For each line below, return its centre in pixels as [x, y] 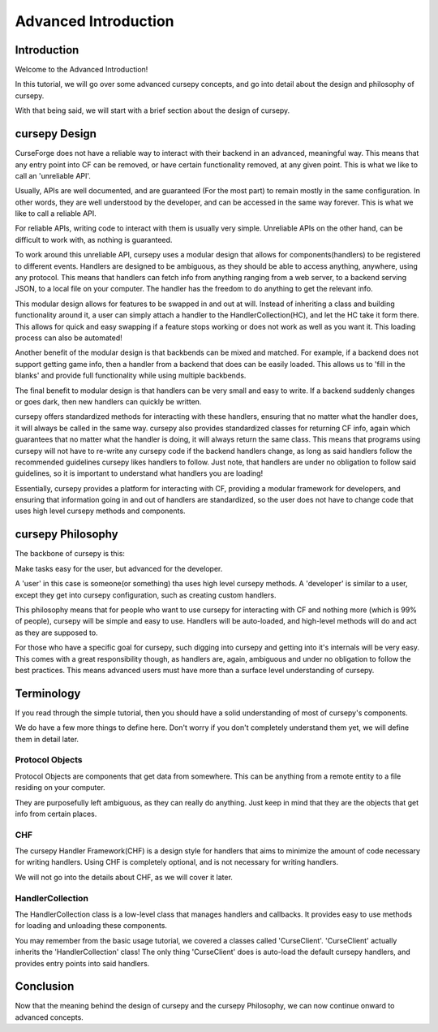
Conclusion [45, 987]
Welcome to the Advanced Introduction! [82, 70]
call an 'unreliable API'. [53, 175]
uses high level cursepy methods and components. [100, 511]
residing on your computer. [60, 788]
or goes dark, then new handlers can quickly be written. [108, 401]
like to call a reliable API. [56, 214]
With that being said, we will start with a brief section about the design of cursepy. [152, 110]
